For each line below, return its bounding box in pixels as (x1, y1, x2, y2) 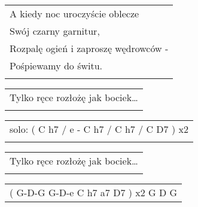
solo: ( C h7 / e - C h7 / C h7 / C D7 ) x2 (10, 122, 188, 136)
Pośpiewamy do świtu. (10, 59, 103, 72)
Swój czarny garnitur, (10, 24, 100, 38)
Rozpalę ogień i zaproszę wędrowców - (10, 41, 169, 55)
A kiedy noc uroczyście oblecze (10, 7, 139, 20)
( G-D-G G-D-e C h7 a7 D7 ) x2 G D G (10, 185, 178, 199)
